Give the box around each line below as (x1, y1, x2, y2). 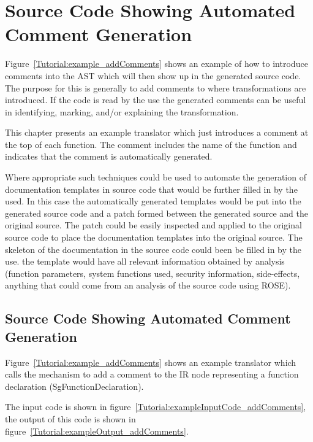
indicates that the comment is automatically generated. (5, 150, 213, 163)
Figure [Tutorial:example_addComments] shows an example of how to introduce (5, 57, 308, 70)
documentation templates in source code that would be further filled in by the (5, 182, 298, 195)
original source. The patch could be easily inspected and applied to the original (5, 219, 302, 231)
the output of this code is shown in (5, 412, 136, 425)
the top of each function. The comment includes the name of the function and (5, 138, 297, 150)
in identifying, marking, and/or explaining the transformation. (5, 105, 239, 118)
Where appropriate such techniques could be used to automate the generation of (5, 171, 306, 184)
